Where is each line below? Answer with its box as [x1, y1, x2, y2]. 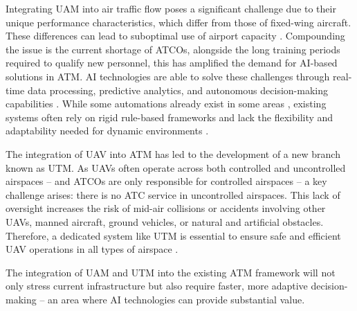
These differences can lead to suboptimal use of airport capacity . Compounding [6, 28, 345, 43]
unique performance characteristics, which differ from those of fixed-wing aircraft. [6, 15, 351, 29]
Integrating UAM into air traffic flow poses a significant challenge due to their [6, 1, 336, 15]
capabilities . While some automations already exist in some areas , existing [6, 96, 327, 111]
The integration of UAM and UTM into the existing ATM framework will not [6, 265, 336, 279]
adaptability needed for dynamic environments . [6, 123, 209, 138]
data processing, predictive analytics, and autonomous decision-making [27, 82, 328, 97]
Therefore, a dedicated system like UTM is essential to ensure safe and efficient [6, 228, 341, 242]
